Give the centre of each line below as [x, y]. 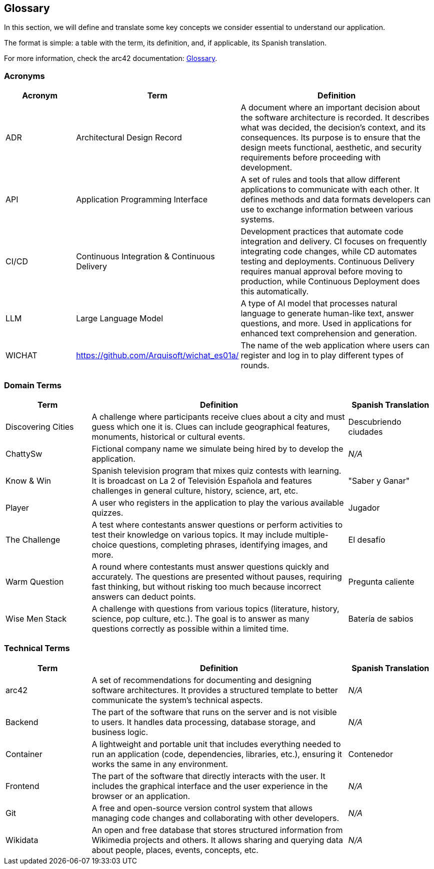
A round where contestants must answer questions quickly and [210, 566]
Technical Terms [37, 648]
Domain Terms [33, 385]
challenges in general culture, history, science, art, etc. [195, 490]
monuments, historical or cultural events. [168, 436]
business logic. [120, 732]
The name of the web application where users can [335, 346]
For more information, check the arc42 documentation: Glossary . [111, 58]
